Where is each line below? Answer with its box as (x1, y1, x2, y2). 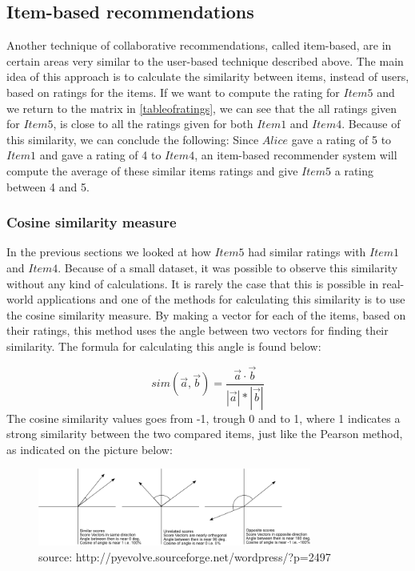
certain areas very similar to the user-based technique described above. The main (6, 52, 404, 69)
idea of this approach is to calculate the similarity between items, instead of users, (6, 68, 409, 85)
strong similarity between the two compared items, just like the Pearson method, (6, 425, 403, 442)
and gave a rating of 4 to (39, 147, 162, 163)
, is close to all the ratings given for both (53, 115, 253, 132)
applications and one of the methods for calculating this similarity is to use (37, 291, 405, 308)
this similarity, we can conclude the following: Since (6, 131, 259, 147)
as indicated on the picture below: (6, 440, 173, 457)
